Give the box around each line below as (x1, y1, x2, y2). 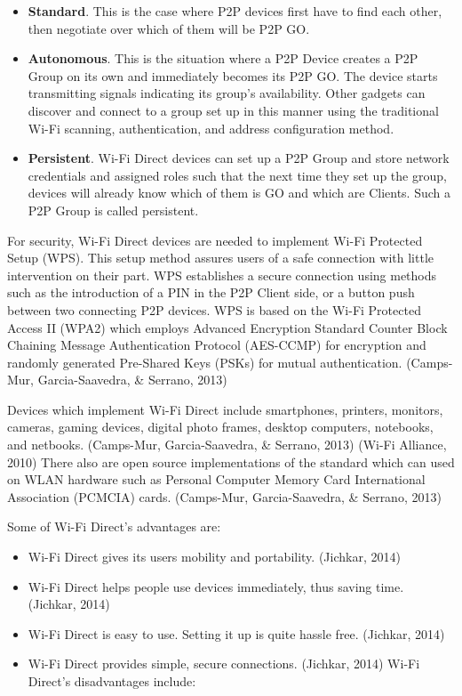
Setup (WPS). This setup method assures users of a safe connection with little (7, 248, 434, 267)
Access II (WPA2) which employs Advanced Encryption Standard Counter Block (7, 318, 448, 336)
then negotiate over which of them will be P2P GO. (28, 19, 310, 37)
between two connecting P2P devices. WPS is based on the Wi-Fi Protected (7, 300, 421, 319)
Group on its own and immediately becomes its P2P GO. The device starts (28, 66, 438, 85)
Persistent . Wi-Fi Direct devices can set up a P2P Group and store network (28, 149, 450, 167)
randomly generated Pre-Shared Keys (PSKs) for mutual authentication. (7, 352, 402, 371)
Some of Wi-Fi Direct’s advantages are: (7, 517, 221, 536)
